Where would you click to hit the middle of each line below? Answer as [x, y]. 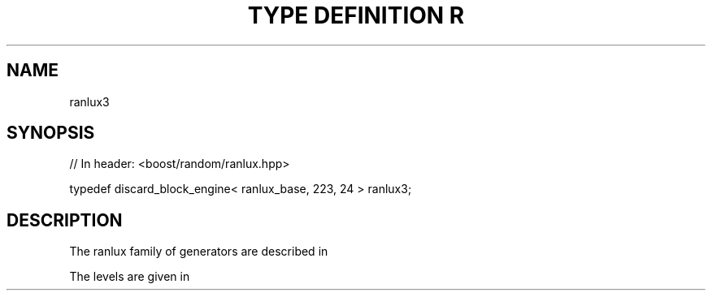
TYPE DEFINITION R [356, 15]
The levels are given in [130, 277]
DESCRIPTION [65, 220]
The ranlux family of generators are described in [199, 252]
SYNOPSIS [51, 133]
